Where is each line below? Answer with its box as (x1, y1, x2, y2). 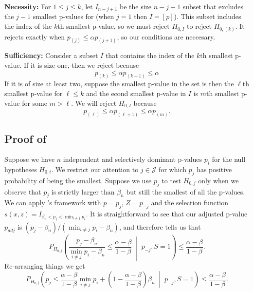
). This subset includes (174, 11, 241, 21)
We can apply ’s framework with (4, 197, 101, 208)
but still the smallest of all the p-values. (126, 186, 245, 196)
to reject (187, 21, 212, 31)
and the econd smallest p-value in (86, 88, 186, 98)
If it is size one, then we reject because (24, 60, 139, 70)
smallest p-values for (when (33, 11, 114, 21)
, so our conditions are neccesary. (117, 31, 216, 41)
